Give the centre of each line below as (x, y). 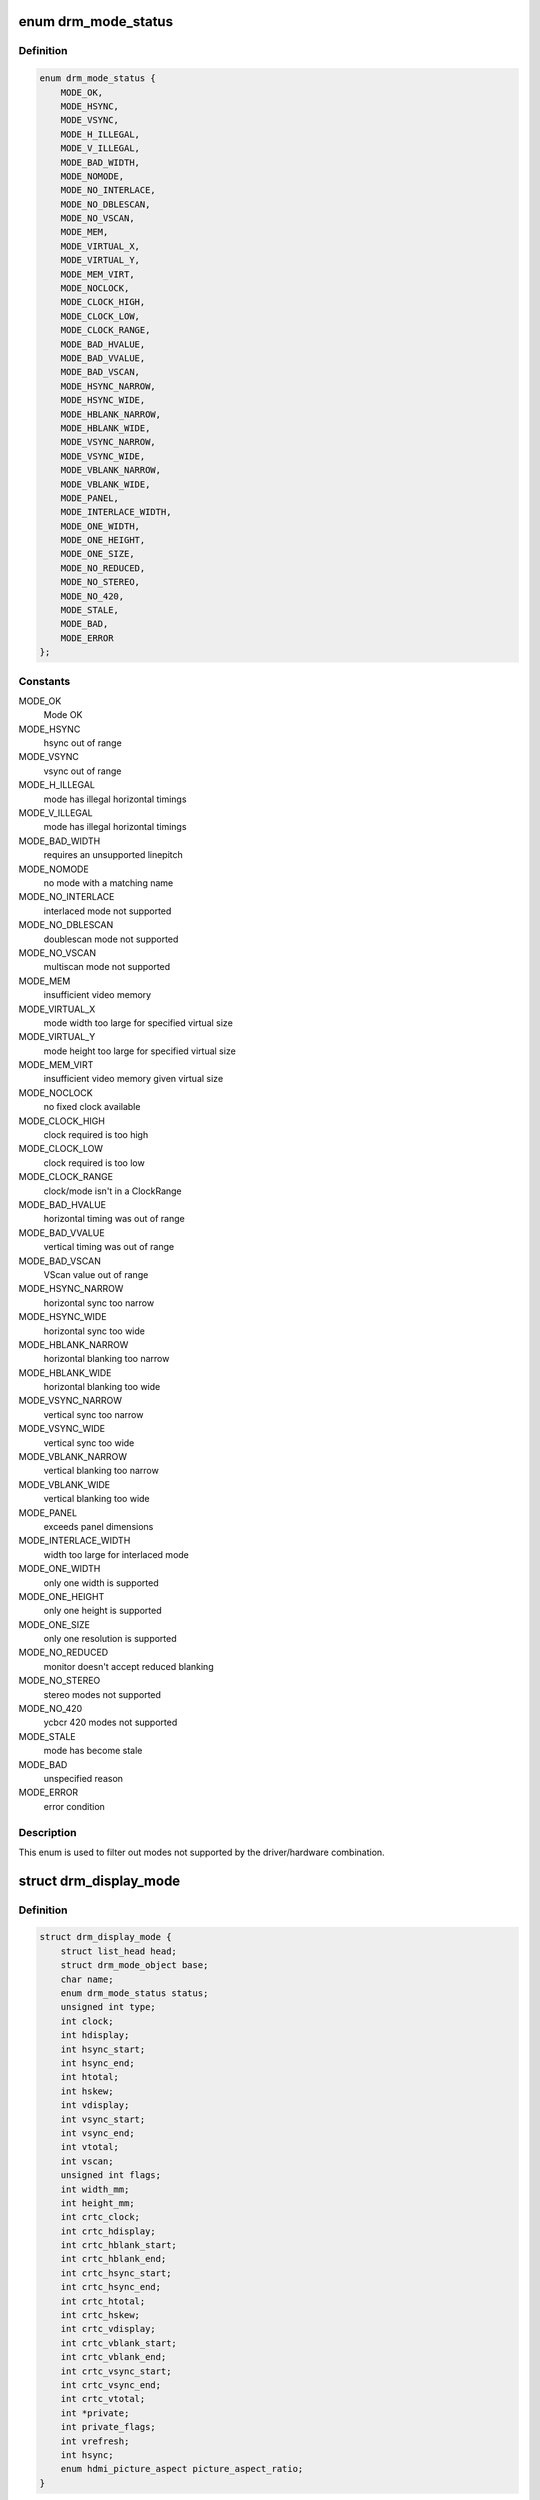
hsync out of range (82, 743)
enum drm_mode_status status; (134, 1993)
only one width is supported (101, 1582)
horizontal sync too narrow (99, 1302)
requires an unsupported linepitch (113, 855)
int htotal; (90, 2077)
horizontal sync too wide (94, 1331)
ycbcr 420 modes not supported (110, 1722)
